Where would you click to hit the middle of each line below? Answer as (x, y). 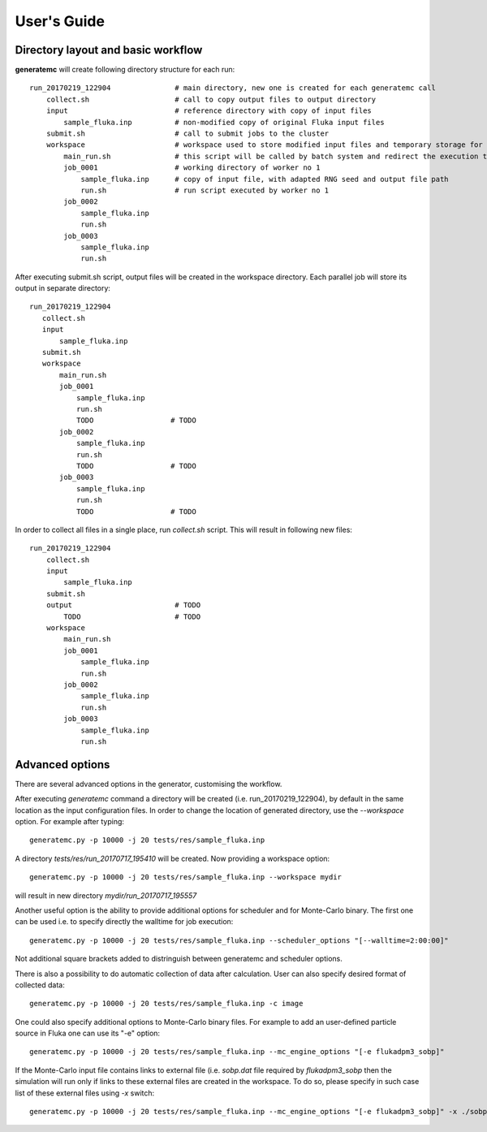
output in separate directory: (63, 288)
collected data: (40, 985)
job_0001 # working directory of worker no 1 (192, 168)
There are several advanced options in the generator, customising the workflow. (149, 784)
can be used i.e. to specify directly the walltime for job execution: (124, 922)
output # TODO (123, 605)
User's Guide (60, 21)
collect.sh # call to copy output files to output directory (211, 99)
